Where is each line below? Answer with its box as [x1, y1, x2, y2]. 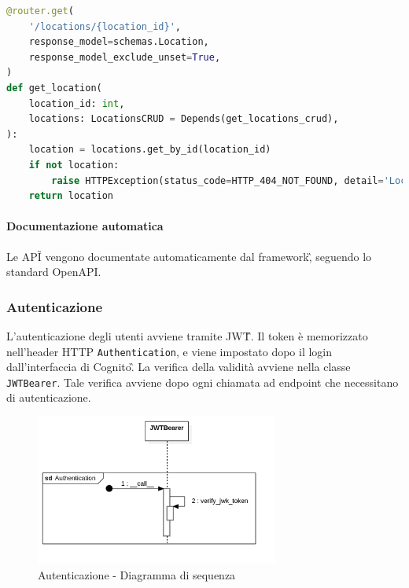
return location [28, 190, 114, 202]
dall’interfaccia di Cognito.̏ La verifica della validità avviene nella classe [6, 358, 351, 375]
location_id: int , [28, 97, 125, 109]
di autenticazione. [6, 389, 91, 406]
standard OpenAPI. [6, 263, 101, 280]
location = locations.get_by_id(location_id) [28, 144, 271, 156]
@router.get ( [6, 6, 74, 17]
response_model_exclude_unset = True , [28, 51, 221, 63]
